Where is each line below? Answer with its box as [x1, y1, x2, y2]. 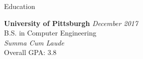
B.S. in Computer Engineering [4, 27, 97, 38]
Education [4, 1, 35, 11]
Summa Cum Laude [4, 37, 64, 47]
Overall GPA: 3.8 [4, 47, 57, 57]
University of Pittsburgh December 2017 [4, 17, 138, 28]
